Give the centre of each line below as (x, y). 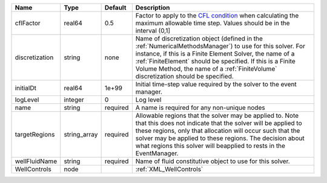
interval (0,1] (153, 30)
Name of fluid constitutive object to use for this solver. (213, 161)
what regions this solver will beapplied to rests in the (210, 146)
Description (153, 8)
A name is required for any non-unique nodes (200, 108)
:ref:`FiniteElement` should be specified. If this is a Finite (216, 61)
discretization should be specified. (185, 76)
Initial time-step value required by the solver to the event (216, 84)
